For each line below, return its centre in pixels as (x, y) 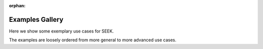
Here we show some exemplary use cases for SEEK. (61, 31)
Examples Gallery (36, 19)
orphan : (17, 6)
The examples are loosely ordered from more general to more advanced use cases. (93, 40)
